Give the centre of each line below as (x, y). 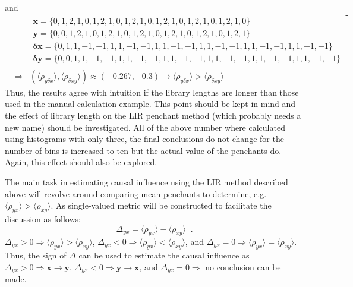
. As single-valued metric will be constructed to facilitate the (161, 205)
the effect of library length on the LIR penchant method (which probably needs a (153, 115)
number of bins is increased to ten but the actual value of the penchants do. (143, 150)
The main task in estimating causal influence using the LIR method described (146, 182)
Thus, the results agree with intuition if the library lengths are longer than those (152, 92)
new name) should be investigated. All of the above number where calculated (145, 127)
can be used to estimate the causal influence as (164, 255)
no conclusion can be (243, 266)
